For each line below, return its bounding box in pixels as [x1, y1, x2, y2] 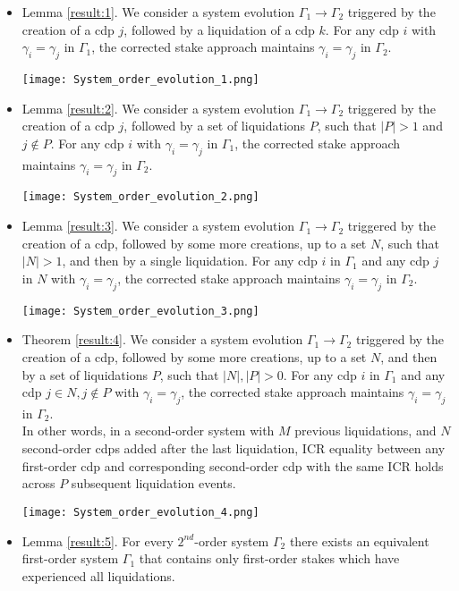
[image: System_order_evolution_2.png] [21, 190, 259, 204]
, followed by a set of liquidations [123, 116, 306, 135]
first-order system [21, 549, 119, 568]
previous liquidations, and [294, 421, 437, 440]
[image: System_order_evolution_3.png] [21, 304, 259, 317]
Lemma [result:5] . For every [21, 531, 174, 550]
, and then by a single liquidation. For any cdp [62, 251, 318, 270]
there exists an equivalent [289, 531, 429, 550]
